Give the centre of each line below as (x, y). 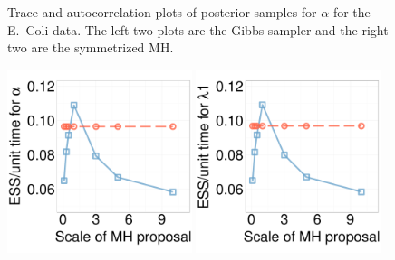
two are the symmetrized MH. (91, 47)
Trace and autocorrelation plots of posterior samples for (162, 12)
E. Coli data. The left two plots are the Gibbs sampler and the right (198, 29)
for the (352, 12)
